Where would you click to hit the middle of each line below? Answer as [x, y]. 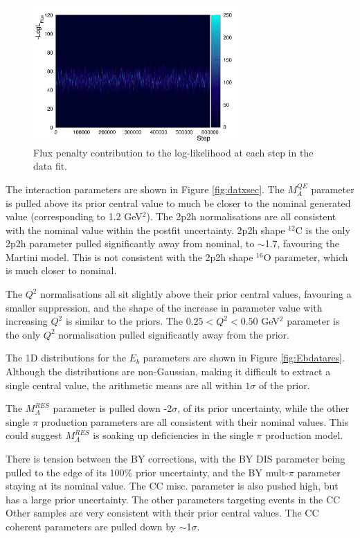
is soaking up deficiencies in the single [173, 435]
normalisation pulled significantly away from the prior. [174, 334]
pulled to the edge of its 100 [65, 472]
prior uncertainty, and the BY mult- [212, 472]
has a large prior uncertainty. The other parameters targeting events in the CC [173, 499]
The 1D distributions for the [66, 358]
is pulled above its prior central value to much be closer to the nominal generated [178, 203]
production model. [304, 435]
